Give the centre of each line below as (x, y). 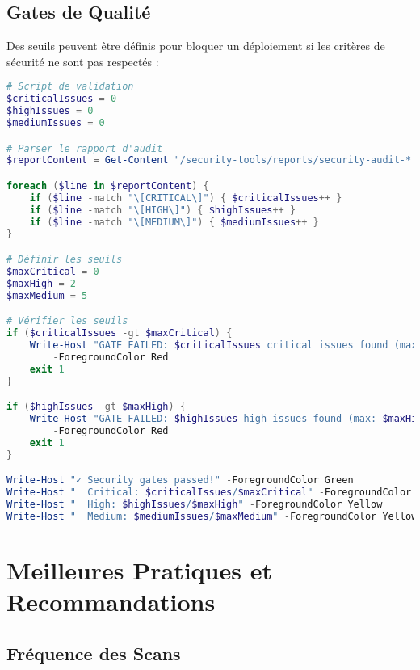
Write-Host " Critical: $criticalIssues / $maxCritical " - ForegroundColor (209, 492)
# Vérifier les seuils (67, 321)
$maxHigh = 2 (41, 283)
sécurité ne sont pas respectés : (83, 61)
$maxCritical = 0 (53, 271)
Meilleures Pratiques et (139, 569)
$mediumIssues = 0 (56, 123)
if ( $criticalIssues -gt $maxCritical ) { (120, 333)
